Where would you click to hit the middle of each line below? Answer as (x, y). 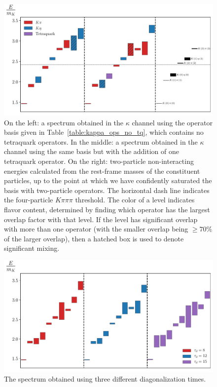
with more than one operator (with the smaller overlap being (96, 229)
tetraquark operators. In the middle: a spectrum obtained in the (101, 141)
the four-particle (29, 200)
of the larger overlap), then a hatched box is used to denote (94, 238)
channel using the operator (172, 122)
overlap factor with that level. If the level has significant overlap (101, 219)
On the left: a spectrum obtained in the (64, 122)
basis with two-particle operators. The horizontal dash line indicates (107, 190)
